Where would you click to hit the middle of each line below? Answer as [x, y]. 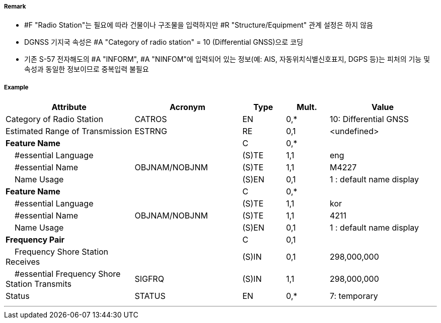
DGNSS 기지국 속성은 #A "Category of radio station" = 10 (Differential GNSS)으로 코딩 [164, 42]
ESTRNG [151, 131]
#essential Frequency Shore [68, 274]
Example [16, 87]
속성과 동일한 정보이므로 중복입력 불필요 [87, 69]
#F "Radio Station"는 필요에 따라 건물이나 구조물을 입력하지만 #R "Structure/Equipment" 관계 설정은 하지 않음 [199, 25]
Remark [15, 7]
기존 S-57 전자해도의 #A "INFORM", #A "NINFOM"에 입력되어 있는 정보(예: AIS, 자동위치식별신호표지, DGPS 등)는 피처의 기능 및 [227, 59]
